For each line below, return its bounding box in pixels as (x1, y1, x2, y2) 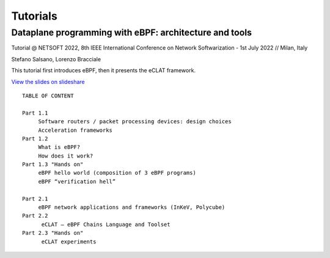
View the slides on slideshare (11, 78, 85, 85)
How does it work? (38, 152, 94, 159)
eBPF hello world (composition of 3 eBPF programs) (38, 169, 197, 176)
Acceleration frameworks (38, 126, 113, 134)
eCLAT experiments (41, 238, 97, 245)
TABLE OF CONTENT (22, 92, 74, 99)
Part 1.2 (22, 135, 48, 142)
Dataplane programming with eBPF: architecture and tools (11, 27, 252, 38)
